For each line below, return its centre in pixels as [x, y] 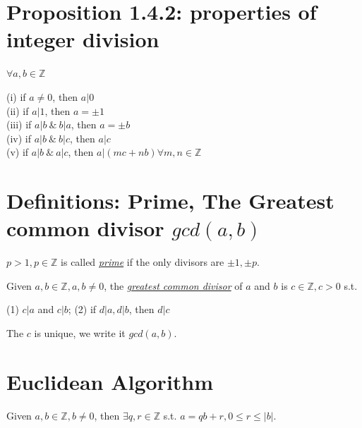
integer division [83, 39]
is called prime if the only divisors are [143, 262]
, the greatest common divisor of [173, 285]
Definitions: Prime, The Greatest [170, 201]
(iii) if [19, 124]
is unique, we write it [80, 332]
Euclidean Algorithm [110, 381]
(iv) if [19, 138]
